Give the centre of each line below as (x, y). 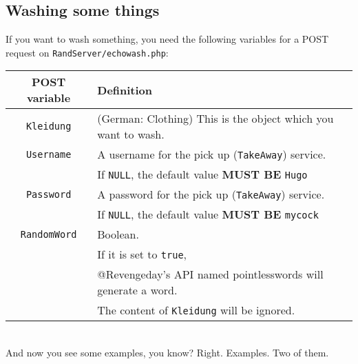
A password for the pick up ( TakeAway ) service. (211, 194)
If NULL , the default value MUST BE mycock (208, 214)
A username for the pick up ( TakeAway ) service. (212, 154)
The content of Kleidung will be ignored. (196, 310)
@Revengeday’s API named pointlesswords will (210, 274)
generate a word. (137, 290)
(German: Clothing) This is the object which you (215, 119)
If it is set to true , (142, 254)
